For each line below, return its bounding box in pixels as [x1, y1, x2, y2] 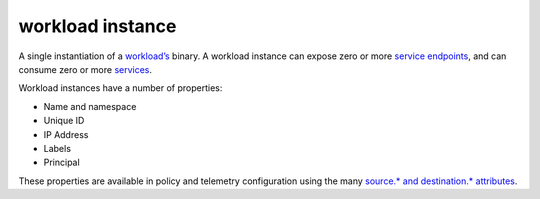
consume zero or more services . [18, 63, 153, 75]
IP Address [43, 128, 89, 140]
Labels [43, 142, 72, 154]
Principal [43, 156, 80, 169]
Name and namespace [43, 100, 137, 112]
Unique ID [43, 115, 85, 127]
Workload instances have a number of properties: [18, 82, 223, 94]
